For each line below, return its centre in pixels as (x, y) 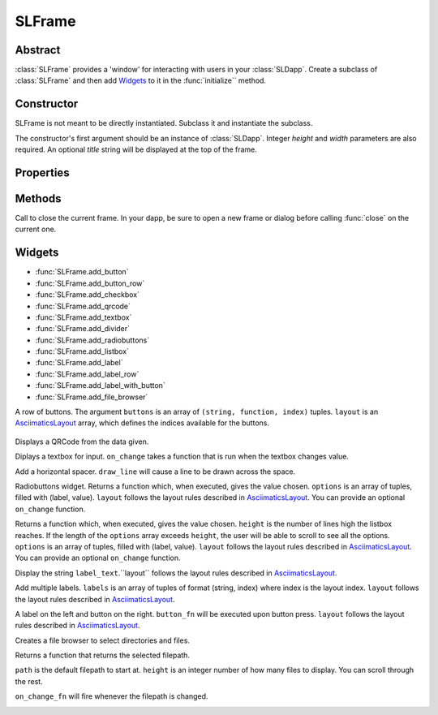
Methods (38, 198)
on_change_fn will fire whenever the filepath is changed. (112, 696)
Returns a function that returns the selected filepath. (103, 655)
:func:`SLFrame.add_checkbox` (87, 295)
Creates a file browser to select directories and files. (103, 640)
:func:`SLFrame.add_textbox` (84, 317)
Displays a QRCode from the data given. (82, 441)
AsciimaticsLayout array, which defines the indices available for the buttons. (142, 423)
